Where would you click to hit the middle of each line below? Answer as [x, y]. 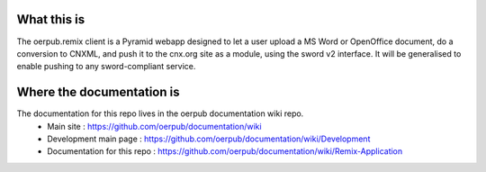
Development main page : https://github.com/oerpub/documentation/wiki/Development [209, 139]
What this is [51, 19]
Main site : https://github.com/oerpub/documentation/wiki [154, 126]
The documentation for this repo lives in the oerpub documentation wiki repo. [160, 113]
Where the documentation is [98, 92]
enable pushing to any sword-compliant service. [106, 67]
